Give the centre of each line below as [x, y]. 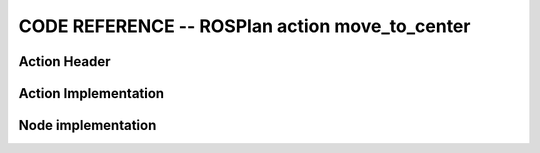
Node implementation [87, 125]
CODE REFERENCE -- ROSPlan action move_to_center [244, 26]
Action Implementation [91, 93]
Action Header [64, 61]
